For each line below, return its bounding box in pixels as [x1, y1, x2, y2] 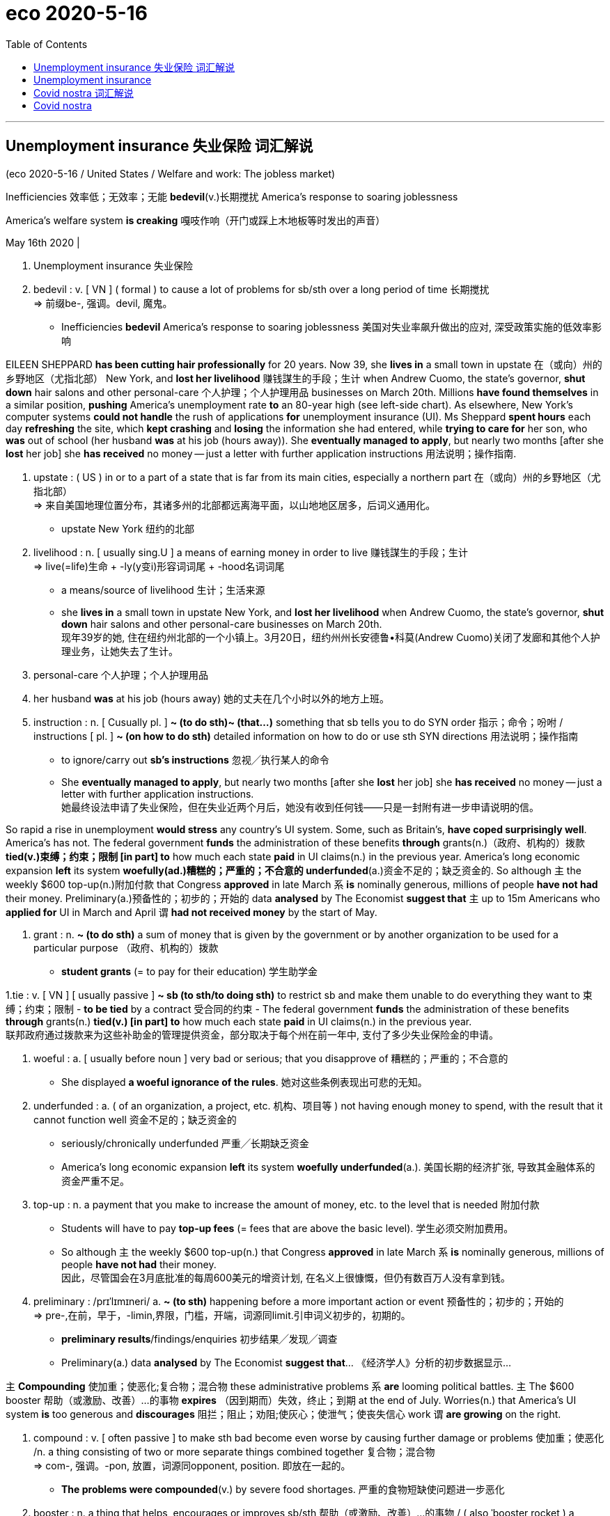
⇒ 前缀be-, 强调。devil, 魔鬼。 [33, 297, 173, 309]
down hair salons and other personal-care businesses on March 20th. [61, 617, 382, 630]
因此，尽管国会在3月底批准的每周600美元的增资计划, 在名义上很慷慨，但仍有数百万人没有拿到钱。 [61, 1271, 510, 1284]
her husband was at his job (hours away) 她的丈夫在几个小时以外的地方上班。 [33, 692, 389, 704]
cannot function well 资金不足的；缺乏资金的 [33, 1113, 237, 1126]
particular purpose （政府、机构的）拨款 [33, 941, 219, 954]
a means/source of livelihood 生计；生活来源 [61, 583, 265, 596]
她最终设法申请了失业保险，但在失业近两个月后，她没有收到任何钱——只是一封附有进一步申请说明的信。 [61, 800, 539, 813]
